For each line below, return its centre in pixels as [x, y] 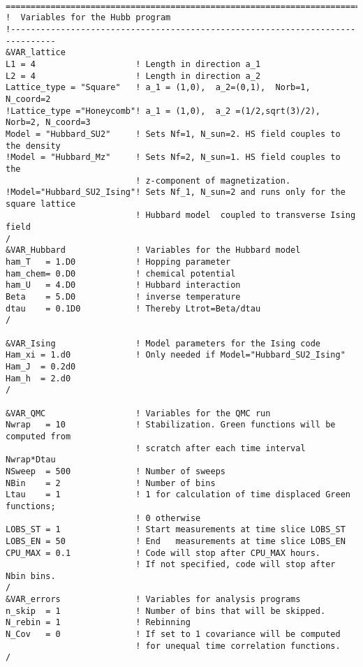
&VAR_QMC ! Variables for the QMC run [138, 413]
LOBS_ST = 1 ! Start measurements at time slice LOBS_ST [176, 530]
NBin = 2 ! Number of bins [111, 483]
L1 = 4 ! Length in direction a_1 [133, 64]
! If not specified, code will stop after [236, 565]
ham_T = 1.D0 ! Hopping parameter [118, 262]
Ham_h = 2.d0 [38, 378]
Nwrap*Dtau [31, 460]
